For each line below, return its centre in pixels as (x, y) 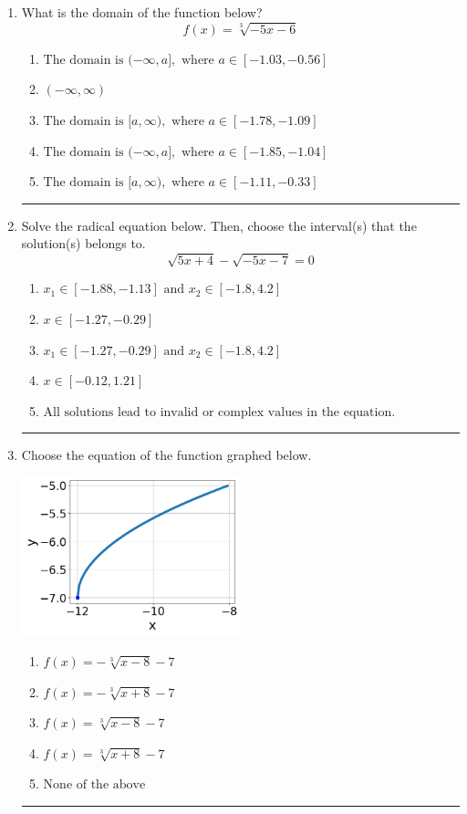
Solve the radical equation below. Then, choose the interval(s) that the (219, 225)
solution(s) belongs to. (83, 243)
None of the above (94, 785)
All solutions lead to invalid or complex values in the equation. (219, 412)
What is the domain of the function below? (142, 12)
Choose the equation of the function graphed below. (166, 455)
